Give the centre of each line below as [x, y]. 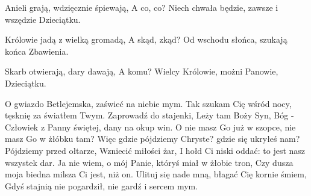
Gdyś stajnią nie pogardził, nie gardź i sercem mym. [102, 185]
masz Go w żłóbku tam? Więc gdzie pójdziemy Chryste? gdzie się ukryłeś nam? [152, 139]
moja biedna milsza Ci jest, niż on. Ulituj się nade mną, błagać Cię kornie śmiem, [156, 174]
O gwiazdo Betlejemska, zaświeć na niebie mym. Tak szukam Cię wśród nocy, [148, 103]
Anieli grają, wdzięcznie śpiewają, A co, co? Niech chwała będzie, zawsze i [142, 7]
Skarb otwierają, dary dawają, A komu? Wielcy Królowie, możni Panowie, [142, 71]
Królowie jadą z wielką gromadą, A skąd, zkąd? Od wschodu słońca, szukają [146, 39]
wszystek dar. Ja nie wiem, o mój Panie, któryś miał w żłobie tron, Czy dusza [149, 162]
